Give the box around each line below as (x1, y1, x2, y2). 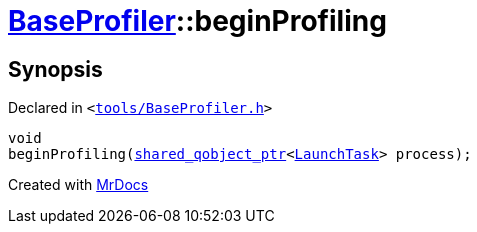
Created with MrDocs (8, 176, 149, 194)
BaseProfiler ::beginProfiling (8, 4, 387, 38)
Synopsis (8, 56, 103, 82)
